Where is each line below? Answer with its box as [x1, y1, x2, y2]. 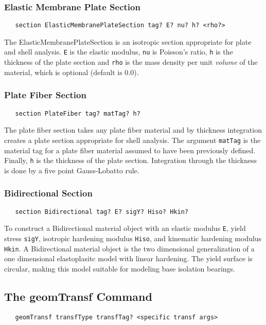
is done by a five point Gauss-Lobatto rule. [4, 165, 139, 175]
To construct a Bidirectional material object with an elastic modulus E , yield [4, 223, 246, 233]
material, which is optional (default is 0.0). [4, 66, 139, 77]
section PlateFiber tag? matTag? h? [15, 110, 140, 117]
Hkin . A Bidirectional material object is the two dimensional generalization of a [4, 243, 255, 254]
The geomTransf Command [4, 288, 152, 304]
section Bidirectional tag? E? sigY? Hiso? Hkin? [15, 208, 188, 215]
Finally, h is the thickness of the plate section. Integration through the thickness [4, 155, 257, 166]
